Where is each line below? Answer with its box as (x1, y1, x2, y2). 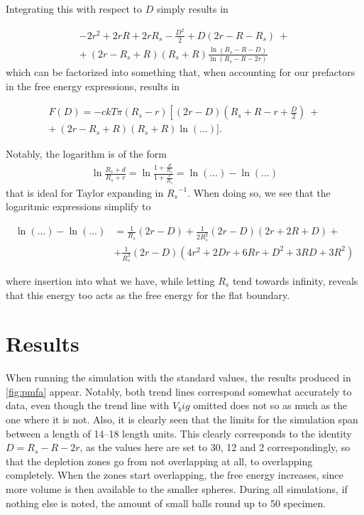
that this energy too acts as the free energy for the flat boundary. (6, 287, 290, 302)
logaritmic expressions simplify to (6, 199, 151, 214)
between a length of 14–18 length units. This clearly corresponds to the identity (6, 425, 352, 440)
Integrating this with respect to (6, 1, 142, 16)
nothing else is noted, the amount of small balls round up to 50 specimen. (6, 495, 326, 510)
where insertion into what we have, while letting (6, 273, 215, 288)
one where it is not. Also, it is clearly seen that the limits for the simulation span (6, 412, 358, 427)
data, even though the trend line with (6, 398, 170, 413)
